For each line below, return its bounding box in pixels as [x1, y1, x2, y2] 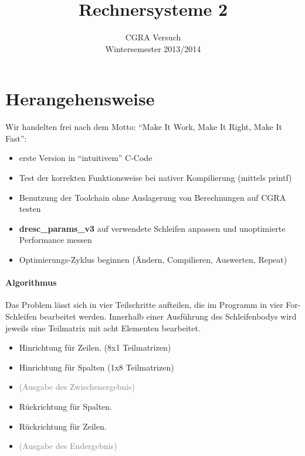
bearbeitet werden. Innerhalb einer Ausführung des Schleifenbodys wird [39, 310, 297, 322]
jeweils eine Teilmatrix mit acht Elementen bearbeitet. [5, 321, 201, 334]
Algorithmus [5, 276, 57, 289]
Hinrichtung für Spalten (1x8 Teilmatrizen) [19, 361, 174, 373]
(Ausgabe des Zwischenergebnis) [19, 380, 135, 393]
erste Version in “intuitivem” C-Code [19, 152, 152, 164]
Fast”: [5, 132, 27, 144]
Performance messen [19, 234, 92, 246]
